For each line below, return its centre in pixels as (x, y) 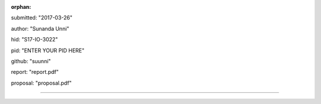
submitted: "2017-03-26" (42, 18)
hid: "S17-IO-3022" (34, 40)
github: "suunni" (31, 61)
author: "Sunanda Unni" (40, 28)
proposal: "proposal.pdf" (41, 83)
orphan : (21, 7)
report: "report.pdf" (35, 72)
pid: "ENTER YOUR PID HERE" (48, 50)
